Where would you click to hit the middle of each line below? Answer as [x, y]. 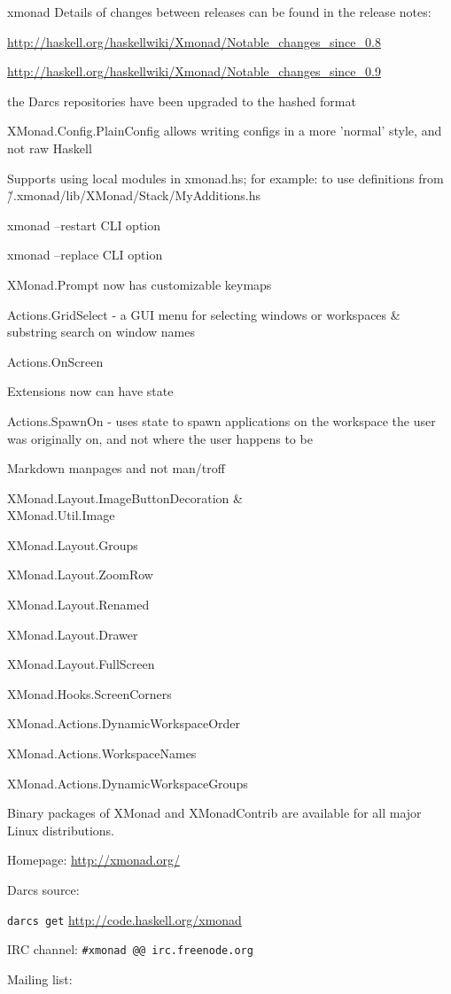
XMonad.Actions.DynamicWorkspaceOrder [124, 723]
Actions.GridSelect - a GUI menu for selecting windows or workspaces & [204, 314]
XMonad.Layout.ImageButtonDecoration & [125, 497]
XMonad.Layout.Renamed [78, 605]
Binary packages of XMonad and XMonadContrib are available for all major [214, 813]
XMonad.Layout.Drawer [73, 634]
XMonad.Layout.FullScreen [81, 664]
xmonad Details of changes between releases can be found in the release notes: [219, 12]
